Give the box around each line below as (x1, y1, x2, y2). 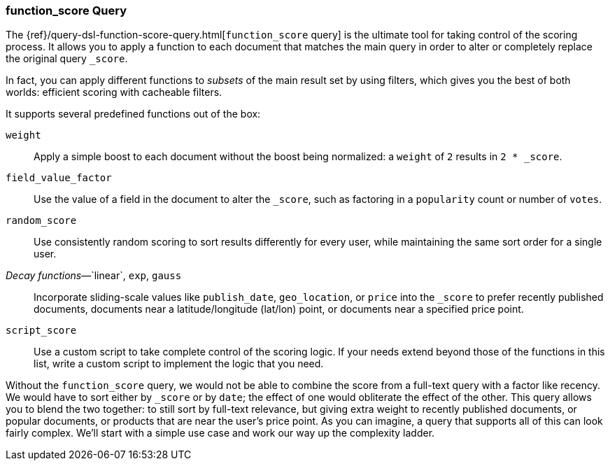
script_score (6, 325, 77, 337)
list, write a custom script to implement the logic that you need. (34, 358, 324, 370)
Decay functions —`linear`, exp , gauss (6, 269, 182, 282)
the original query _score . (6, 52, 128, 65)
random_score (6, 215, 77, 227)
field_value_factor (6, 172, 112, 184)
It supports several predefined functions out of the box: (6, 108, 261, 120)
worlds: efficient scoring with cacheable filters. (6, 86, 222, 99)
